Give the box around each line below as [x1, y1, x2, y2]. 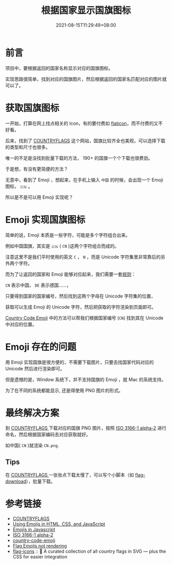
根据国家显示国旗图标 [40, 5, 131, 16]
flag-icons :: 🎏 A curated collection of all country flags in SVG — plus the [12, 548, 166, 555]
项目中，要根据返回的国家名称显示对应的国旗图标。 [5, 65, 113, 71]
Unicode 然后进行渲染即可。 [5, 365, 65, 371]
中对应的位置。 [5, 321, 37, 327]
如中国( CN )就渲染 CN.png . [5, 442, 59, 448]
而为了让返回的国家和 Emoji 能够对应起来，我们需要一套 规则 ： [5, 271, 136, 277]
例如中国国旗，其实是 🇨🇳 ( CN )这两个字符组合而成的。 [5, 242, 119, 249]
